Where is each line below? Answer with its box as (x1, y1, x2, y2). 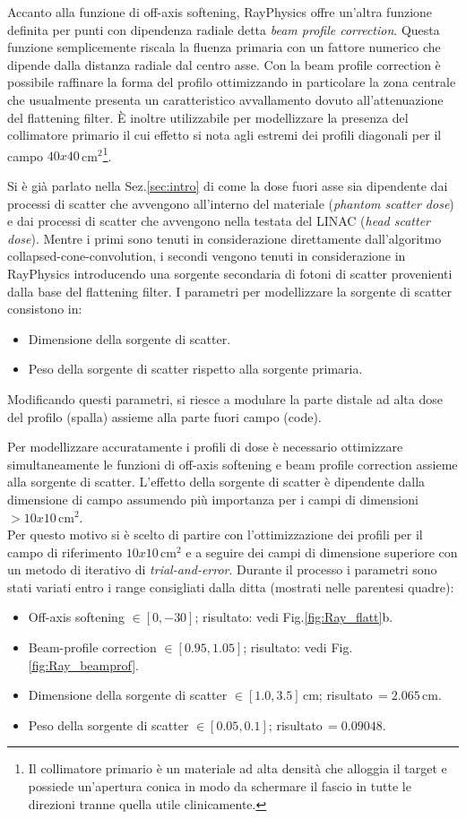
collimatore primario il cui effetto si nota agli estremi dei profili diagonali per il (7, 125, 442, 144)
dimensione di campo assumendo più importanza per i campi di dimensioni (7, 489, 419, 508)
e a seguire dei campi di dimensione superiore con (186, 542, 458, 561)
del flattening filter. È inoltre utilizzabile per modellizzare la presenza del (7, 108, 409, 126)
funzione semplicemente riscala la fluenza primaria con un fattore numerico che (7, 38, 441, 56)
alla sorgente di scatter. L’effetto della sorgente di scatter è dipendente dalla (7, 472, 426, 491)
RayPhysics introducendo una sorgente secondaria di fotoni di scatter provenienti (7, 263, 453, 282)
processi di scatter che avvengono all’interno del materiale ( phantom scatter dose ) (7, 194, 454, 212)
